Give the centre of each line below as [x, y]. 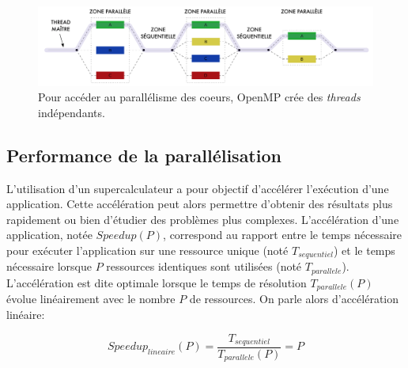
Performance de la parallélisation [144, 155]
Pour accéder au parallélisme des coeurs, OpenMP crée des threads [199, 97]
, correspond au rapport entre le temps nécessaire [283, 235]
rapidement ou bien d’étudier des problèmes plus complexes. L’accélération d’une [203, 219]
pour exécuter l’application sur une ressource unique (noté [147, 250]
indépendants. [72, 112]
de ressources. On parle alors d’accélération [294, 299]
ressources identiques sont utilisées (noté [204, 266]
